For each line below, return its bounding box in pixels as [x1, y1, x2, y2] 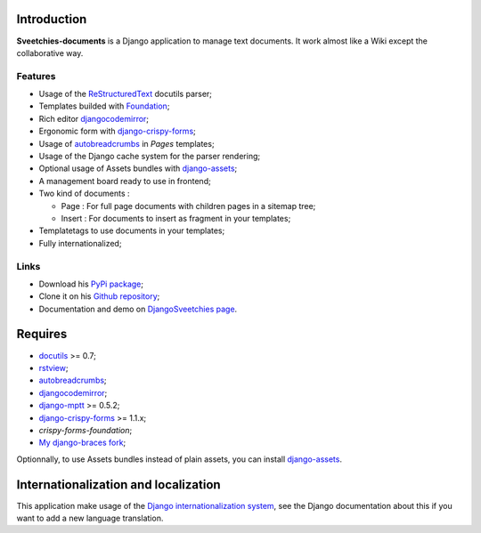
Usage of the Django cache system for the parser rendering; [38, 151, 261, 161]
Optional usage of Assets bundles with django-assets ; [38, 163, 238, 174]
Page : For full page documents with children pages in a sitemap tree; [61, 200, 316, 211]
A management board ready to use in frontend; [38, 175, 211, 186]
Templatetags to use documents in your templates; [38, 225, 225, 236]
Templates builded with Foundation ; [38, 101, 170, 111]
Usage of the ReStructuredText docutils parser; [38, 89, 213, 100]
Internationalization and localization [16, 477, 222, 492]
